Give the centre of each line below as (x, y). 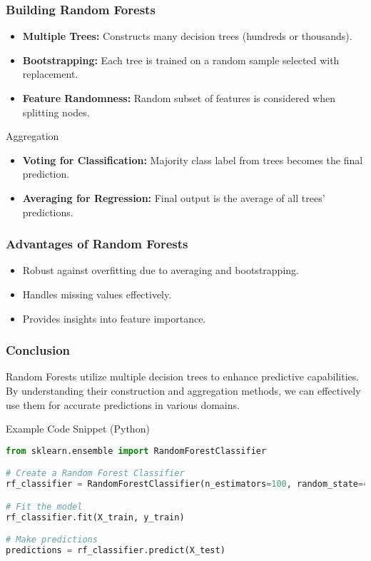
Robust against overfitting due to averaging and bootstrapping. (161, 270)
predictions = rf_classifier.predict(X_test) (116, 550)
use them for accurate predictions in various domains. (123, 404)
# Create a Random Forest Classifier (95, 474)
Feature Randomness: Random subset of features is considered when (179, 98)
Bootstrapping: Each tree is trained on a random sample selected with (181, 60)
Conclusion (38, 350)
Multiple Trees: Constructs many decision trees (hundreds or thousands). (187, 36)
